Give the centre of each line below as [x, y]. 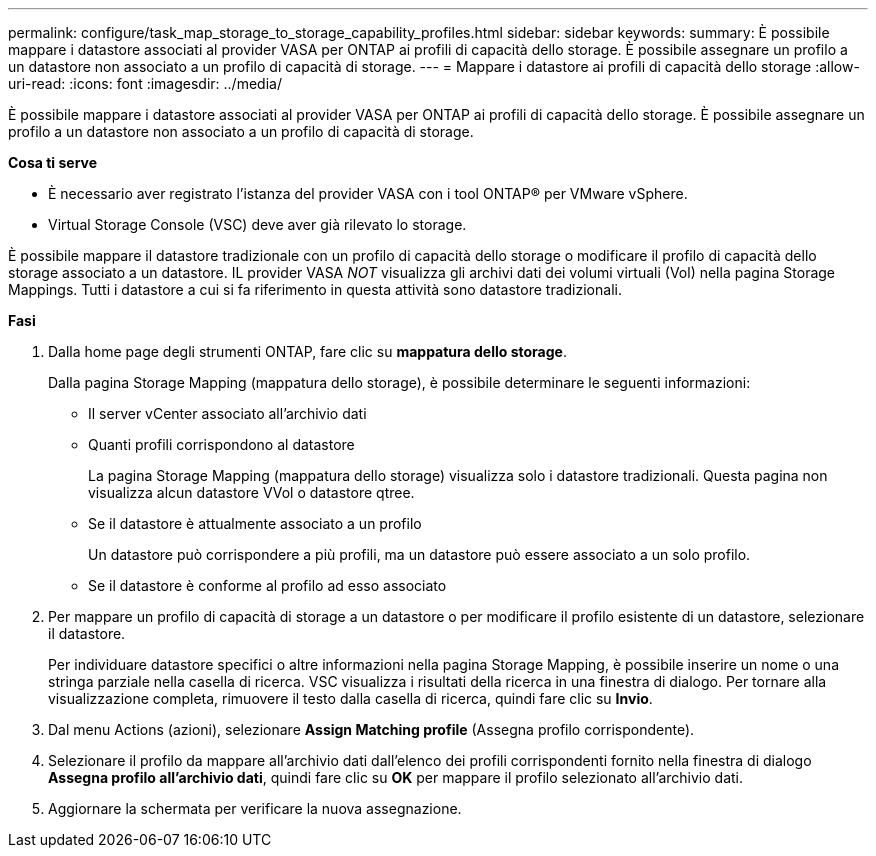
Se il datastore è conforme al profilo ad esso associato [267, 585]
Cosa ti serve [53, 162]
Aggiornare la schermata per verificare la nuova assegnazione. [255, 808]
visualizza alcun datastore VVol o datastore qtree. [251, 492]
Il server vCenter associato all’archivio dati [227, 413]
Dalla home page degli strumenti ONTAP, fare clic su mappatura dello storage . [307, 351]
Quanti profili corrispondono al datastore [221, 444]
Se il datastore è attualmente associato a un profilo [255, 523]
